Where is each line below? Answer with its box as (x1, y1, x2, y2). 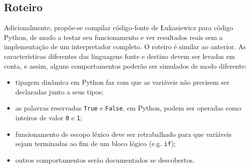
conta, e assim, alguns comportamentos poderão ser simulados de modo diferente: (4, 60, 247, 71)
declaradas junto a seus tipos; (15, 86, 104, 96)
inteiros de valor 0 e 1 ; (15, 112, 82, 123)
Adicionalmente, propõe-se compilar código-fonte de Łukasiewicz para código (4, 22, 233, 33)
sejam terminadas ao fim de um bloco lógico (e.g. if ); (15, 138, 176, 149)
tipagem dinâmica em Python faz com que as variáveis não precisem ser (15, 77, 230, 87)
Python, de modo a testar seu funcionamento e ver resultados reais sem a (4, 32, 223, 42)
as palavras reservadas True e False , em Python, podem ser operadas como (15, 103, 241, 113)
